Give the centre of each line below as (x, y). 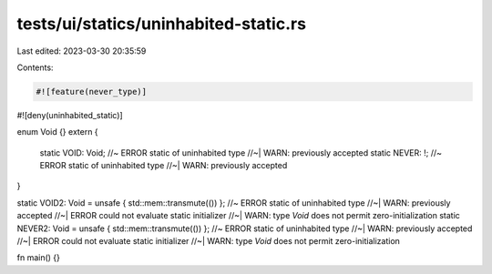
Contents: (35, 67)
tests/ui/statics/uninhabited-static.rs (162, 24)
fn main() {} (39, 258)
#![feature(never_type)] (92, 91)
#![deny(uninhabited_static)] (70, 115)
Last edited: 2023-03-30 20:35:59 (82, 51)
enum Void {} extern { (58, 132)
